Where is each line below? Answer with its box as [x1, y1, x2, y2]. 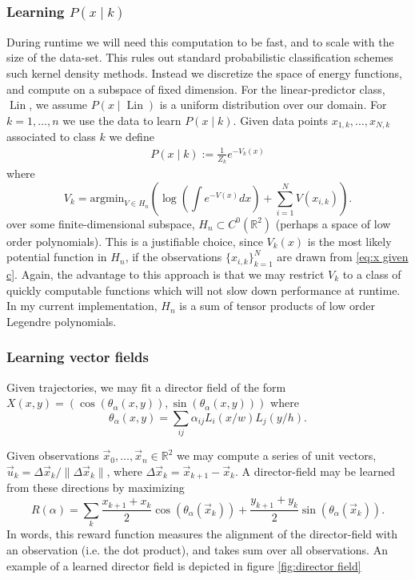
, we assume [29, 96, 88, 113]
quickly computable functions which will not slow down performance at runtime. [6, 281, 401, 298]
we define [109, 128, 154, 145]
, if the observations [125, 248, 222, 265]
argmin [90, 192, 125, 204]
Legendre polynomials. [6, 312, 117, 329]
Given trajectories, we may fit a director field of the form [6, 378, 286, 395]
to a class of [342, 266, 401, 282]
